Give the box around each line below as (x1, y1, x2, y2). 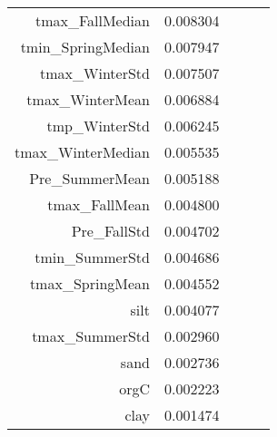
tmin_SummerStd (35, 247, 150, 267)
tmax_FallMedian (35, 10, 150, 31)
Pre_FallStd (71, 220, 150, 241)
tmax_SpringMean (29, 273, 150, 294)
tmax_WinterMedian (15, 141, 150, 162)
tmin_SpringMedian (20, 36, 150, 57)
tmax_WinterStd (40, 63, 150, 83)
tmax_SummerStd (32, 325, 150, 346)
